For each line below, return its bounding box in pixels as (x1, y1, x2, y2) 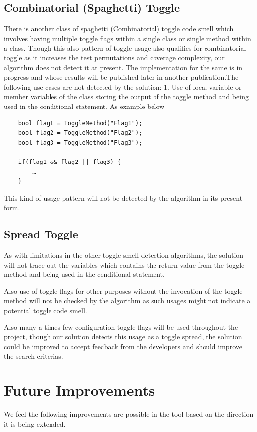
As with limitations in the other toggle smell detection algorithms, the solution (4, 250, 244, 260)
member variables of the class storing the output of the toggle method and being (4, 91, 249, 102)
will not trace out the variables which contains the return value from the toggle (4, 259, 245, 270)
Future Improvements (4, 380, 155, 400)
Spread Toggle (4, 226, 78, 242)
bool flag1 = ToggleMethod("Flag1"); (18, 119, 143, 127)
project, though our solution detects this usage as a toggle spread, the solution (4, 331, 242, 342)
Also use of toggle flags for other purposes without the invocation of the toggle (4, 285, 243, 296)
